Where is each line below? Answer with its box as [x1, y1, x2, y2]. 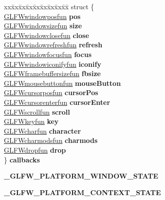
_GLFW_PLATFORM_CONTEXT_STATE [4, 187, 161, 197]
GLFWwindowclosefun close [4, 30, 89, 40]
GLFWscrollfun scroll [4, 106, 70, 117]
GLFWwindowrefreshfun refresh [4, 40, 103, 50]
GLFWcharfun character [4, 125, 81, 136]
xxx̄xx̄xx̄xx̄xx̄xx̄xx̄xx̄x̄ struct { [4, 1, 94, 11]
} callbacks [4, 154, 40, 164]
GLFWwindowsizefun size [4, 20, 82, 31]
